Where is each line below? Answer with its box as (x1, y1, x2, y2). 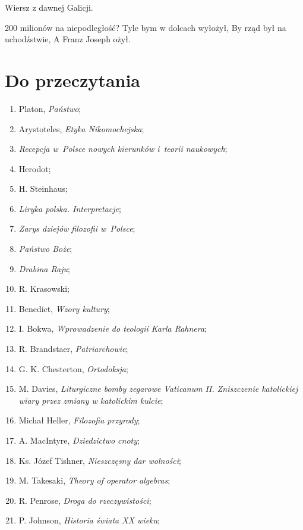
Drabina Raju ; (18, 262, 70, 275)
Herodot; (18, 162, 51, 174)
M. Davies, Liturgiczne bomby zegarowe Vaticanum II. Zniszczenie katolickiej (18, 382, 298, 395)
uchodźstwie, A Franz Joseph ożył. (5, 33, 131, 45)
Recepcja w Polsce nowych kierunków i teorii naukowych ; (18, 142, 228, 155)
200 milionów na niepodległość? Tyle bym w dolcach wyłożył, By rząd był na (5, 21, 286, 33)
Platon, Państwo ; (18, 102, 81, 114)
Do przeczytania (5, 67, 141, 92)
